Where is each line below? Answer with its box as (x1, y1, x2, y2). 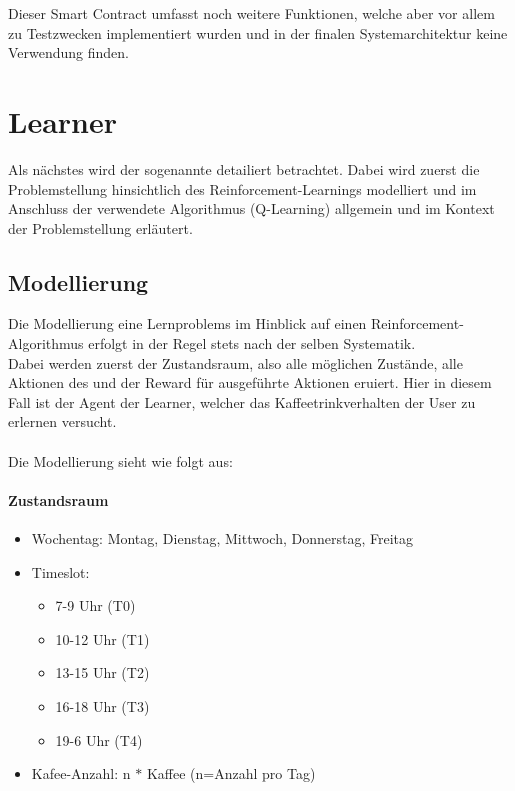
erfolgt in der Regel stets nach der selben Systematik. (88, 333, 416, 354)
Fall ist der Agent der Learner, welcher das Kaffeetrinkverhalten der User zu (8, 391, 476, 412)
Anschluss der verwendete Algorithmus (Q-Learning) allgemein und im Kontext (8, 198, 495, 219)
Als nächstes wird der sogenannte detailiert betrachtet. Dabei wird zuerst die (8, 158, 480, 179)
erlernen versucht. (8, 411, 117, 432)
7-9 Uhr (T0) (55, 595, 136, 616)
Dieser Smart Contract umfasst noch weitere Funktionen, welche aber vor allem (8, 3, 495, 23)
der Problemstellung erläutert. (8, 217, 193, 238)
